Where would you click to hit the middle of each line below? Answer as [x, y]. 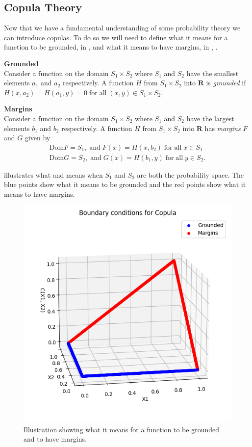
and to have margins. [55, 439]
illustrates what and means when [53, 174]
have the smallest [213, 73]
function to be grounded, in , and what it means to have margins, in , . [111, 47]
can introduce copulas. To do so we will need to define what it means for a [116, 37]
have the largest [210, 118]
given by [38, 138]
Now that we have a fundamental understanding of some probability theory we [122, 28]
